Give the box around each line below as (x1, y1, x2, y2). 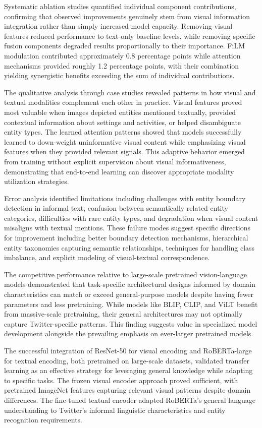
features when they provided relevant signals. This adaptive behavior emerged (4, 146, 245, 157)
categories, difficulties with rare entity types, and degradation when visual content (4, 212, 258, 223)
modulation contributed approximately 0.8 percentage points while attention (4, 50, 241, 60)
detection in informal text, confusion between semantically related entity (4, 203, 228, 213)
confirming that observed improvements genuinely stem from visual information (4, 11, 250, 21)
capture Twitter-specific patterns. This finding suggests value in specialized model (4, 318, 257, 329)
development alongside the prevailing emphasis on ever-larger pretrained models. (4, 328, 253, 339)
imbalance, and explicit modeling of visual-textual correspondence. (4, 252, 210, 263)
